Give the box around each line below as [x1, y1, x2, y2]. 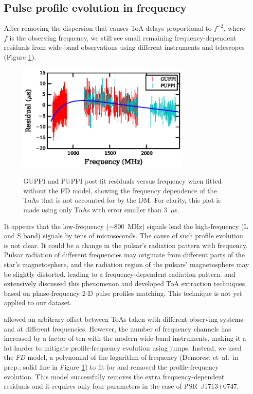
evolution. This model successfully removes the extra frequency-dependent [4, 371, 225, 381]
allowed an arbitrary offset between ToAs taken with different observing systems [4, 314, 243, 324]
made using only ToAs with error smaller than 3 [23, 205, 167, 215]
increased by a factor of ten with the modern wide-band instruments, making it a [4, 333, 246, 343]
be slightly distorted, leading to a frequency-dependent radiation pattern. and [4, 269, 235, 279]
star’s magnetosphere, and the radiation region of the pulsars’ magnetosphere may [4, 259, 249, 270]
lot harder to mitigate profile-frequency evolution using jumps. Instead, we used [4, 342, 242, 353]
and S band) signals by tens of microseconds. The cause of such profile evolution [4, 230, 243, 241]
